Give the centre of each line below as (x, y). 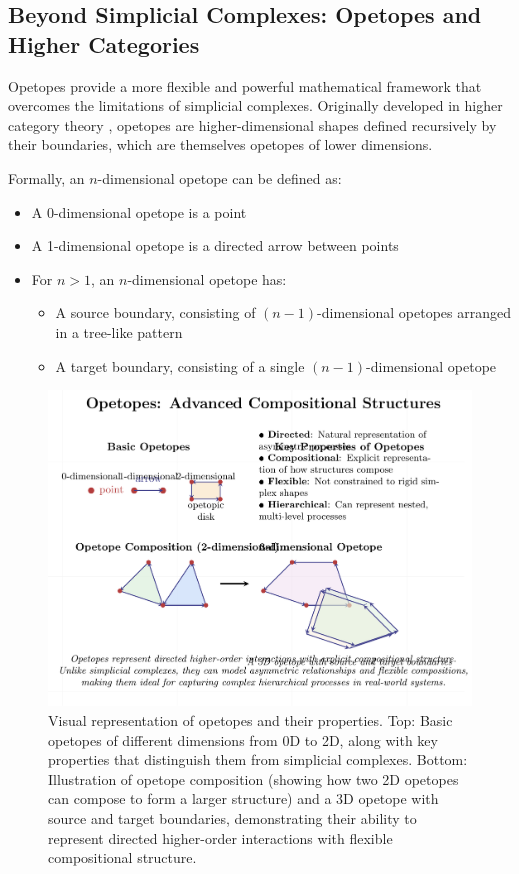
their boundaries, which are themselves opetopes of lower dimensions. (220, 144)
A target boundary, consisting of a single (180, 365)
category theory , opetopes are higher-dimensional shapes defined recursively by (252, 124)
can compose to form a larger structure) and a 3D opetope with (243, 798)
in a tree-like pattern (119, 331)
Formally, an (46, 177)
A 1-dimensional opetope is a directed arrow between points (215, 245)
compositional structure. (122, 857)
